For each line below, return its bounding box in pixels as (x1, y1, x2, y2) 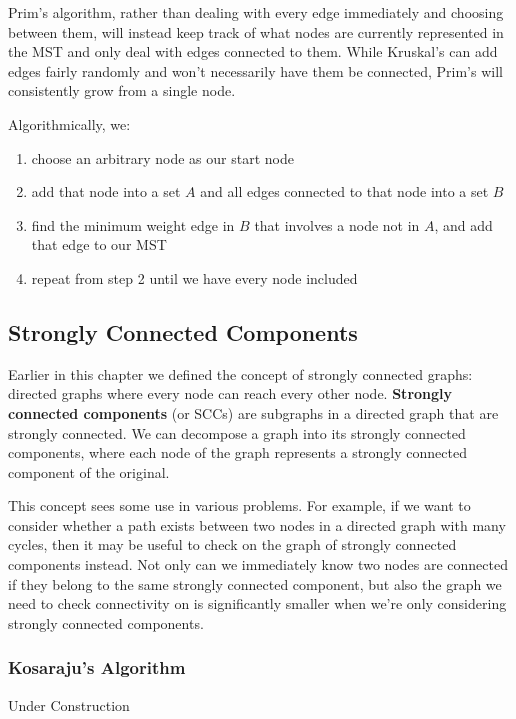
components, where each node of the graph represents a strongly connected (8, 442, 467, 463)
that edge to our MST (31, 234, 167, 255)
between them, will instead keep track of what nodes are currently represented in (8, 21, 504, 42)
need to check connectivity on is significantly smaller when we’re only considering (8, 593, 507, 614)
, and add (434, 214, 493, 235)
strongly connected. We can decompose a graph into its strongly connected (8, 422, 466, 443)
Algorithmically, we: (8, 113, 131, 134)
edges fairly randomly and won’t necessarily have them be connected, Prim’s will (8, 60, 503, 81)
